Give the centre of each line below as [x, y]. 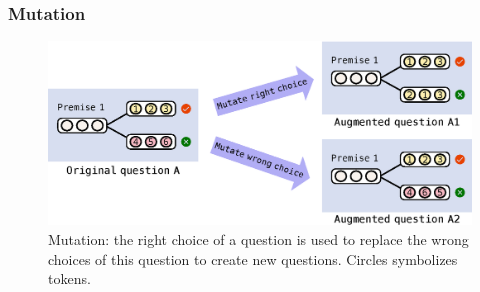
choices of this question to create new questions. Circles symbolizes [253, 258]
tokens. [69, 278]
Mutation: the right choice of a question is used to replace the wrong [258, 239]
